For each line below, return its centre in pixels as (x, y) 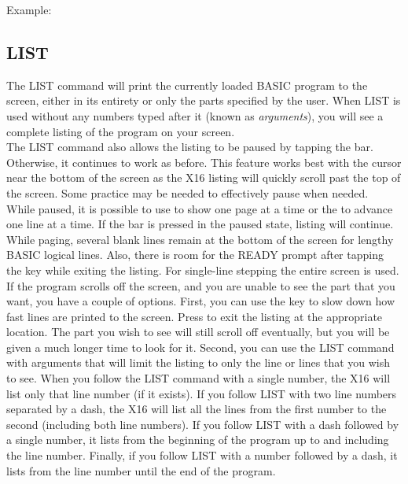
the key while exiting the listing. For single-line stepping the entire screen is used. (203, 270)
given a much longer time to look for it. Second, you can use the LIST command (200, 347)
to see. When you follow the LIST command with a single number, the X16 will (198, 378)
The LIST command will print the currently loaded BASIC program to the (187, 85)
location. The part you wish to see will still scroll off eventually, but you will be (198, 332)
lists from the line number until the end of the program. (141, 470)
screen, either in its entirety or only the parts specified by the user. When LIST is (204, 100)
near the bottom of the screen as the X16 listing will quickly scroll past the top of (204, 177)
